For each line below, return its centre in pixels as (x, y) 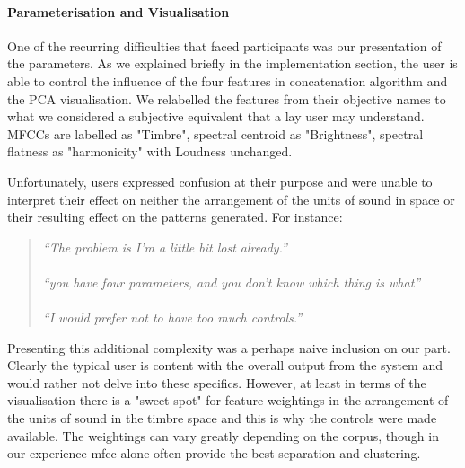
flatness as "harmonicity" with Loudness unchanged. (150, 151)
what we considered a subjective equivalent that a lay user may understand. (216, 116)
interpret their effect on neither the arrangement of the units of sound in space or (231, 199)
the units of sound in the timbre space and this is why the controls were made (222, 418)
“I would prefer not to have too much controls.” (172, 318)
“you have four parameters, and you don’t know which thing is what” (232, 282)
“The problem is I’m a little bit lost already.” (165, 247)
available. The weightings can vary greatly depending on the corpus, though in (223, 435)
